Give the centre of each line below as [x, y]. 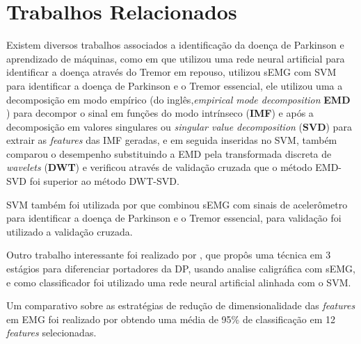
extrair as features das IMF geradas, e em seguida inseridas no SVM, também [172, 140]
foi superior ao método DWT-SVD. [104, 181]
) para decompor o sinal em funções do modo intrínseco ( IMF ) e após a [160, 113]
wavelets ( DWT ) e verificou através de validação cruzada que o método [159, 167]
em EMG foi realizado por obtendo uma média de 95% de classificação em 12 [171, 319]
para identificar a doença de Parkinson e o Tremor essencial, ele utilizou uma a [175, 85]
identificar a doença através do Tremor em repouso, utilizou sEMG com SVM [171, 72]
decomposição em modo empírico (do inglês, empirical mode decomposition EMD [178, 99]
